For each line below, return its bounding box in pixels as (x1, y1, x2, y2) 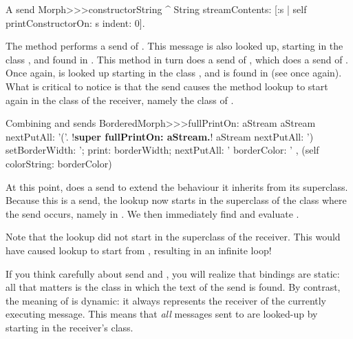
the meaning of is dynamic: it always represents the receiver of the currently (6, 293, 327, 307)
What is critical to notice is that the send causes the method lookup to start (6, 79, 328, 93)
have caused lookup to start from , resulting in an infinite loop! (6, 243, 272, 257)
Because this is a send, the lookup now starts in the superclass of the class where (6, 193, 347, 207)
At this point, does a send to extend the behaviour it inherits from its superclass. (6, 179, 348, 194)
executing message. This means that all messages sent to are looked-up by (6, 307, 318, 321)
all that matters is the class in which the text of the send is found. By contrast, (6, 280, 341, 294)
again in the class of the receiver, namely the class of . (6, 92, 234, 107)
